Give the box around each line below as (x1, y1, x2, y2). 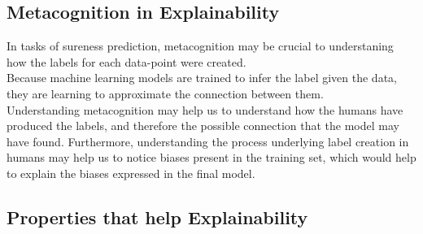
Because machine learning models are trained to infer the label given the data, (7, 69, 397, 86)
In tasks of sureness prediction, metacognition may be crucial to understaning (7, 37, 394, 54)
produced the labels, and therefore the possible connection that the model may (7, 117, 399, 134)
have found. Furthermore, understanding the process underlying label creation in (7, 132, 409, 149)
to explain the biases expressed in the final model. (7, 164, 255, 181)
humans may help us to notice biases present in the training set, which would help (7, 149, 416, 166)
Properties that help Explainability (7, 204, 308, 229)
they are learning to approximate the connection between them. (7, 84, 324, 102)
